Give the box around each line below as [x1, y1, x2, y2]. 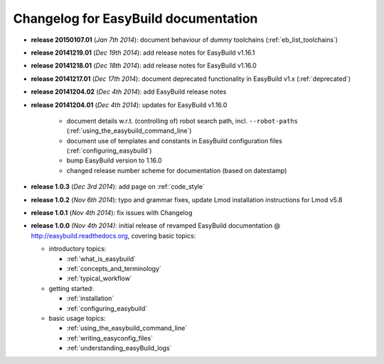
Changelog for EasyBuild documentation [13, 11, 258, 26]
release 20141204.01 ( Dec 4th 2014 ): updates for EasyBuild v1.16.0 [31, 100, 228, 109]
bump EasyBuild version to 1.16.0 [66, 156, 163, 165]
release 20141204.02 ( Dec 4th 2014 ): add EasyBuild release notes [31, 87, 227, 96]
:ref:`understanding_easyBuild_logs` [66, 344, 172, 353]
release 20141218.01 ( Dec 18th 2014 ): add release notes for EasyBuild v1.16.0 [31, 61, 257, 70]
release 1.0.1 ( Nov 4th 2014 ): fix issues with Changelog [31, 209, 193, 217]
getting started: [48, 284, 94, 292]
